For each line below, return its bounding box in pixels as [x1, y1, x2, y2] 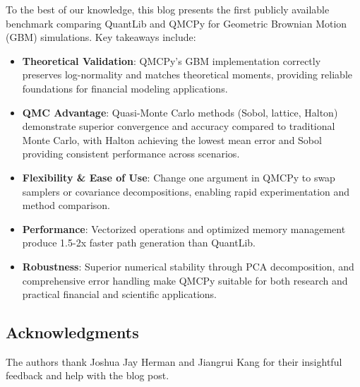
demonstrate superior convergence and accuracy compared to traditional [22, 119, 335, 133]
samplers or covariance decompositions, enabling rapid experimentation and [22, 184, 350, 198]
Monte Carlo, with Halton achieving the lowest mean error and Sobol [22, 132, 322, 147]
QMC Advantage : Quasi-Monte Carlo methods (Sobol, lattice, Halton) [22, 105, 338, 119]
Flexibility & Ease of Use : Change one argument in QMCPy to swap [22, 169, 335, 184]
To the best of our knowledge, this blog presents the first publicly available [6, 2, 330, 16]
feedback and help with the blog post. [6, 368, 169, 383]
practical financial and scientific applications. [22, 287, 217, 302]
